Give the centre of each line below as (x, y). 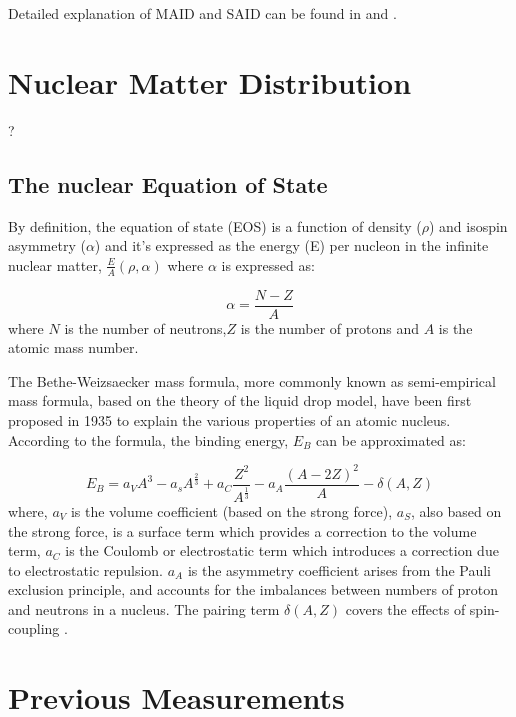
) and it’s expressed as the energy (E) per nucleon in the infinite (291, 245)
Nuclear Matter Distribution (210, 81)
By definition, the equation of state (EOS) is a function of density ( (215, 225)
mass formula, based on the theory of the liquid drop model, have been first (240, 400)
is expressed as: (268, 264)
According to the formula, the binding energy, (148, 439)
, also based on (456, 510)
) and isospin (468, 225)
